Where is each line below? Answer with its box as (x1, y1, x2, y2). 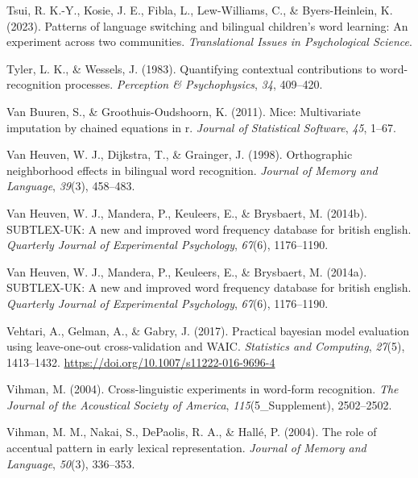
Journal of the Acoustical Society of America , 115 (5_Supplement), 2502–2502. (6, 396, 392, 413)
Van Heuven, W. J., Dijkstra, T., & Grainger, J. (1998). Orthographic (6, 146, 353, 163)
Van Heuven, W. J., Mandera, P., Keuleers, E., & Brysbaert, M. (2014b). (6, 204, 367, 221)
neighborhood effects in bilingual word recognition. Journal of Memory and (6, 161, 378, 178)
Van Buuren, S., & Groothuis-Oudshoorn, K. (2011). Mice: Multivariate (6, 102, 361, 119)
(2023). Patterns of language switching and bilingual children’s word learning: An (6, 17, 408, 34)
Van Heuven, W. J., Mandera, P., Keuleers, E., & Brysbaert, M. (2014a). (6, 263, 367, 280)
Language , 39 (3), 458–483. (6, 177, 135, 194)
